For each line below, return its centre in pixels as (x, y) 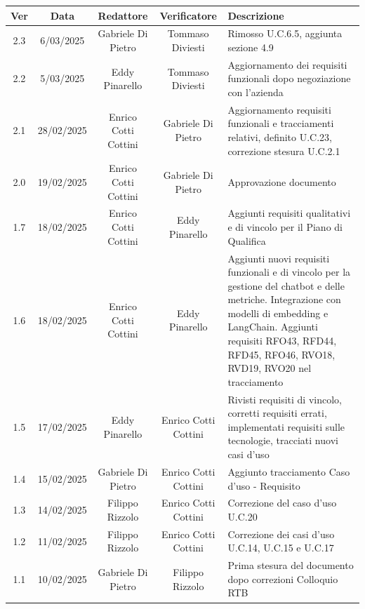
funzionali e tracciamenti (281, 123)
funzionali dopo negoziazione (289, 78)
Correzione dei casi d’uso (281, 534)
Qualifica (247, 240)
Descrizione (256, 15)
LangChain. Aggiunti (273, 327)
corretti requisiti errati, (277, 413)
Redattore (123, 15)
